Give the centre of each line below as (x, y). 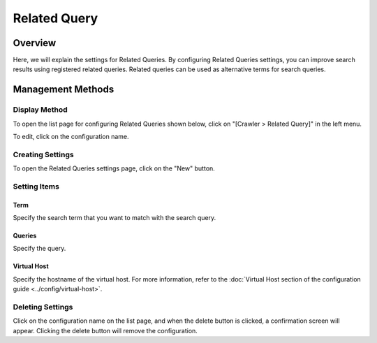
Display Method (40, 110)
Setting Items (36, 187)
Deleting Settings (43, 307)
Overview (35, 43)
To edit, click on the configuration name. (71, 137)
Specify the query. (39, 249)
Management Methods (64, 90)
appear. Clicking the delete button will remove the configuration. (105, 330)
